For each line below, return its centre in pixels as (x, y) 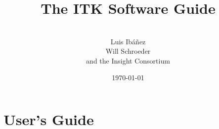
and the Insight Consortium (128, 60)
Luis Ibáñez (128, 41)
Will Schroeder (128, 51)
